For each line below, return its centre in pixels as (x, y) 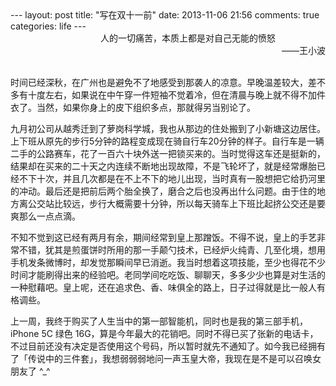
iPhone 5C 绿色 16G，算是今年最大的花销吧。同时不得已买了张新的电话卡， (164, 333)
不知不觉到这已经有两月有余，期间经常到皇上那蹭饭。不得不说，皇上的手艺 (163, 237)
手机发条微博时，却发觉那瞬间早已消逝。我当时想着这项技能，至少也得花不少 (168, 262)
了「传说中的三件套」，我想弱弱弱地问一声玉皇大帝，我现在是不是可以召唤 (161, 358)
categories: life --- (48, 26)
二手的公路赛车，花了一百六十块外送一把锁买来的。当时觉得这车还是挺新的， (168, 153)
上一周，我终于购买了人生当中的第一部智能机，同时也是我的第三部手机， (159, 321)
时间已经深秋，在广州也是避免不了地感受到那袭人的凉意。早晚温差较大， (159, 82)
